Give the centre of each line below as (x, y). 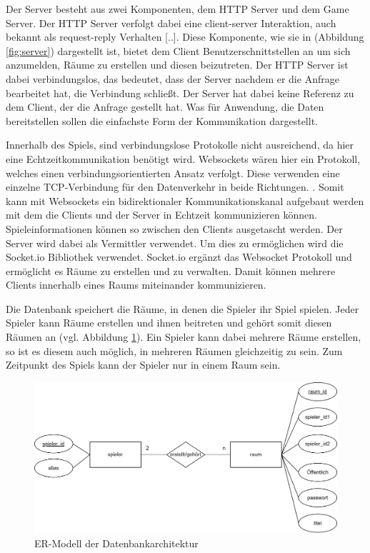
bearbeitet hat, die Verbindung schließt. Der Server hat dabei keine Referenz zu (180, 93)
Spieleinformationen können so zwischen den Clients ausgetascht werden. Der (174, 228)
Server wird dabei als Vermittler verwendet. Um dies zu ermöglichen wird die (175, 243)
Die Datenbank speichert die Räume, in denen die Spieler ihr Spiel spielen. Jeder (182, 308)
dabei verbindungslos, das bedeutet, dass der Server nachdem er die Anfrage (172, 78)
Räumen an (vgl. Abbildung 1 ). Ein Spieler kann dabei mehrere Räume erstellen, (184, 337)
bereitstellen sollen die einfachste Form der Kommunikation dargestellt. (162, 120)
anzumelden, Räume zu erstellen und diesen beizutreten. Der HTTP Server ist (177, 65)
